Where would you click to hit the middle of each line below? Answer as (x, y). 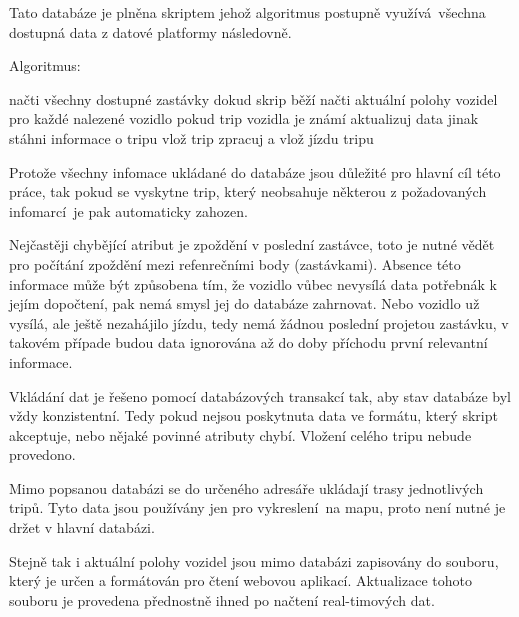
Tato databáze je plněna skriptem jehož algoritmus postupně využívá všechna (247, 12)
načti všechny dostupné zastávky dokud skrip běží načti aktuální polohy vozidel (253, 98)
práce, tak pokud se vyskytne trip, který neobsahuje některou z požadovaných (248, 191)
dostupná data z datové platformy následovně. (150, 31)
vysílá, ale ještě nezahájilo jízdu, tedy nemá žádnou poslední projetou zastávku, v (259, 322)
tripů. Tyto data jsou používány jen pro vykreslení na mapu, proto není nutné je (257, 507)
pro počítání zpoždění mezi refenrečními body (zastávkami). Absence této (235, 263)
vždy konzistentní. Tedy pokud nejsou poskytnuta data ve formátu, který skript (253, 415)
